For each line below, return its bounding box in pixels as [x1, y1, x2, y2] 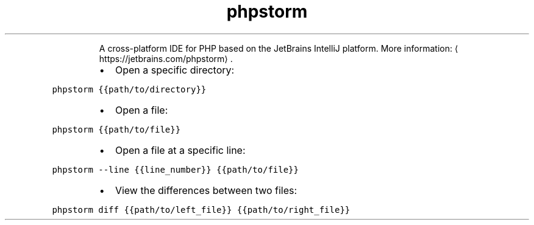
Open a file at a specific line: [115, 144, 246, 156]
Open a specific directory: [115, 63, 235, 76]
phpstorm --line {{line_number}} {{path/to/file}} [52, 164, 299, 175]
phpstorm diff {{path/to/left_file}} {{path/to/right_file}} [52, 204, 351, 215]
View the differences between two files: [115, 184, 297, 196]
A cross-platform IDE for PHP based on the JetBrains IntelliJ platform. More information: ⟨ [99, 43, 458, 54]
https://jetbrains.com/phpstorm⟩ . [99, 53, 233, 64]
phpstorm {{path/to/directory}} [52, 84, 207, 94]
